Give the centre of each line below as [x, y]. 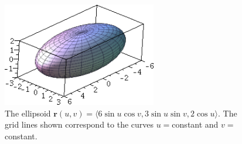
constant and [195, 124]
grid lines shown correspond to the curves [79, 124]
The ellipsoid [28, 113]
